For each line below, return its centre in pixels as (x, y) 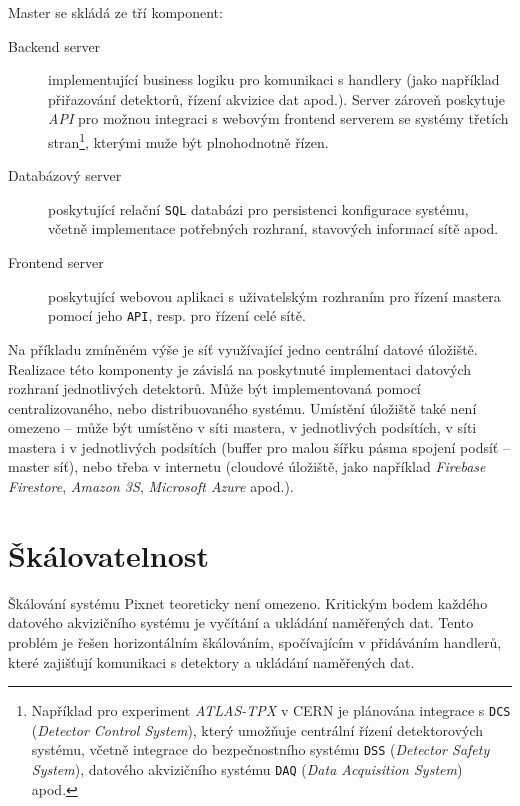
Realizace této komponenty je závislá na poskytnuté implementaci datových (240, 368)
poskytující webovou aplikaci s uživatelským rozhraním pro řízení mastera (274, 295)
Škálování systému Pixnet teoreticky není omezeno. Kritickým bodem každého (248, 602)
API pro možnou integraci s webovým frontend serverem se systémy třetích (278, 118)
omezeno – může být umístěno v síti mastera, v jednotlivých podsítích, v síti (242, 427)
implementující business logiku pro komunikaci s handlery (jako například (274, 79)
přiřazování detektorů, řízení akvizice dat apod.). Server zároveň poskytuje (276, 98)
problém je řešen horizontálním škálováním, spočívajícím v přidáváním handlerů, (255, 641)
